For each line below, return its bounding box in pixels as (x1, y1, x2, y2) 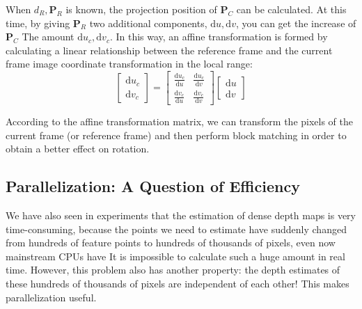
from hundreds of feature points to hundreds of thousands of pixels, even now (6, 235, 336, 250)
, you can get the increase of (235, 15, 356, 30)
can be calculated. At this (236, 2, 347, 16)
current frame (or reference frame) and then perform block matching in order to (6, 127, 347, 142)
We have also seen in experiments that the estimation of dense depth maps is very (6, 208, 356, 223)
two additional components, (89, 15, 207, 30)
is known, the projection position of (65, 2, 217, 16)
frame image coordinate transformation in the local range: (6, 56, 253, 71)
